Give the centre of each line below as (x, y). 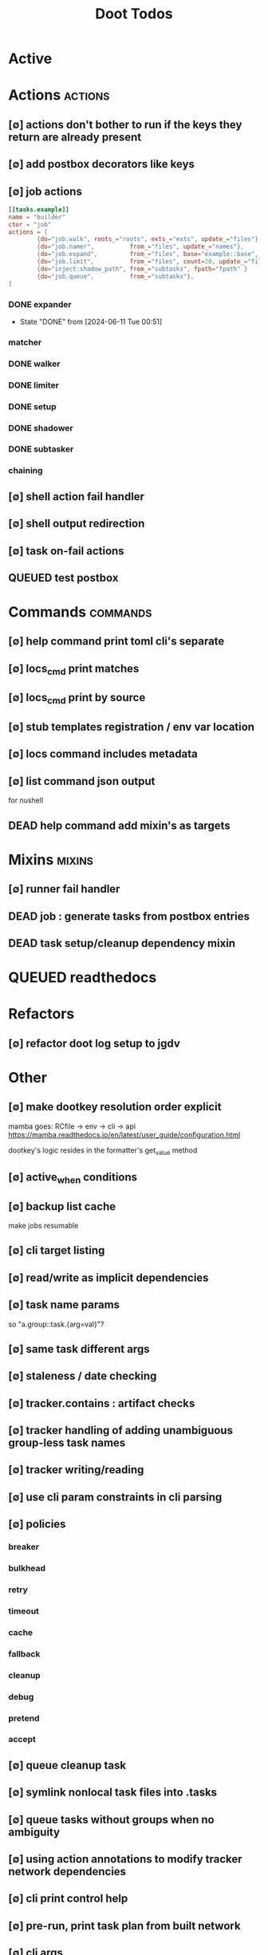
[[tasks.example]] (39, 209)
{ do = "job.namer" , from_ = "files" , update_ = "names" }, (141, 247)
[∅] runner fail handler (64, 889)
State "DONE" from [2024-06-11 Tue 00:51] (91, 321)
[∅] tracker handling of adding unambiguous (121, 1431)
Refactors (41, 1014)
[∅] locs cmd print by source (77, 699)
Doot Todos (134, 14)
